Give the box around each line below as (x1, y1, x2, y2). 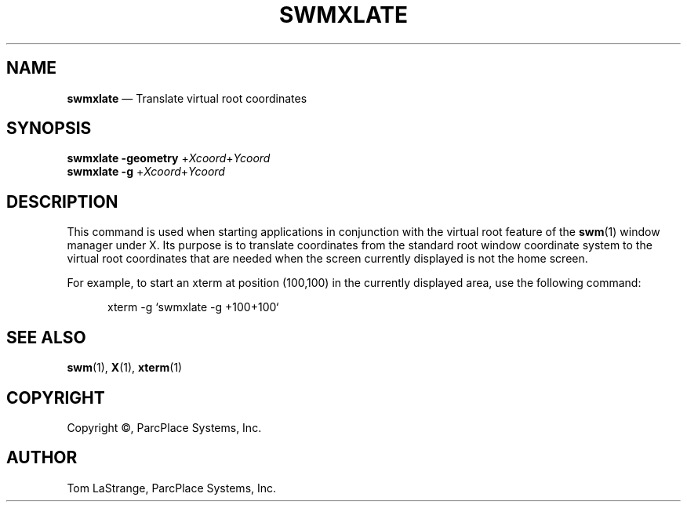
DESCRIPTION (6, 191, 118, 212)
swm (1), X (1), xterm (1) (67, 361, 183, 375)
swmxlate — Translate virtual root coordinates (67, 91, 307, 105)
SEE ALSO (6, 327, 86, 347)
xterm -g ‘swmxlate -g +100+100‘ (107, 300, 279, 314)
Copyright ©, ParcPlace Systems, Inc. (67, 420, 262, 434)
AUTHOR (6, 448, 78, 468)
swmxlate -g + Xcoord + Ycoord (67, 165, 225, 179)
